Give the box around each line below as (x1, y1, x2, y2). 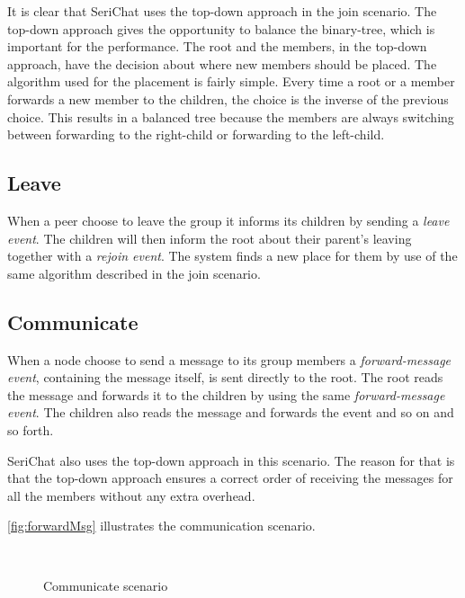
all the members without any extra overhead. (7, 486, 255, 504)
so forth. (7, 420, 54, 439)
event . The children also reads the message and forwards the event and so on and (7, 403, 454, 422)
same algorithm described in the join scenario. (7, 263, 261, 282)
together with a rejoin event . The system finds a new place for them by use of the (7, 246, 458, 265)
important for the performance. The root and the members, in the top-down (7, 37, 427, 56)
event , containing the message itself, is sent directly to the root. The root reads (7, 368, 443, 387)
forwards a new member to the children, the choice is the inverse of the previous (7, 89, 449, 108)
